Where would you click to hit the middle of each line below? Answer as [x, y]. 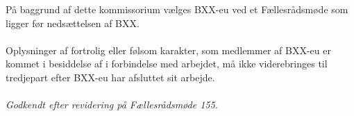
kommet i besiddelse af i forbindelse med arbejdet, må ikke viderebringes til [167, 64]
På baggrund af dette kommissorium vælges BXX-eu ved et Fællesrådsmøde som [177, 9]
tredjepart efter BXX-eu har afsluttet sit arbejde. [110, 77]
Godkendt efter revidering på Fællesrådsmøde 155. [112, 105]
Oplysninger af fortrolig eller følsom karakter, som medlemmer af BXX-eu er [168, 50]
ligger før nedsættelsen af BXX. [73, 23]
